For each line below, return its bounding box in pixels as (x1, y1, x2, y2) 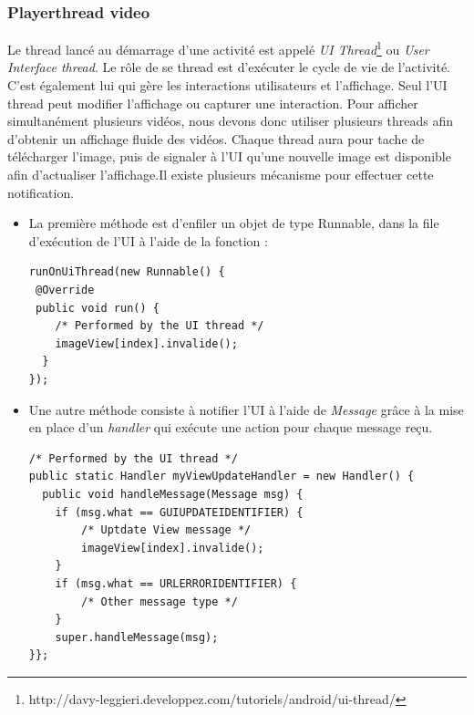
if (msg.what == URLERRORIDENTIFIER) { (55, 576, 297, 590)
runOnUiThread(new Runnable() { (28, 265, 225, 279)
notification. (7, 182, 75, 202)
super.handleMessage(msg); (55, 630, 219, 644)
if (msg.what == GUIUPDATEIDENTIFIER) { (55, 505, 304, 519)
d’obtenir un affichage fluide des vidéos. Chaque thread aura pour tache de (7, 129, 425, 148)
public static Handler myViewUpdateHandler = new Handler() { (28, 470, 415, 483)
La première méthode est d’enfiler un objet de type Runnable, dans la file (28, 213, 439, 233)
